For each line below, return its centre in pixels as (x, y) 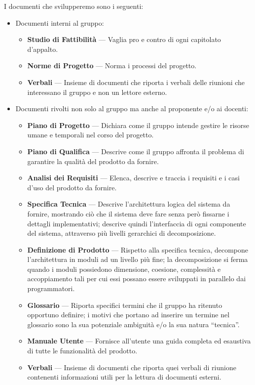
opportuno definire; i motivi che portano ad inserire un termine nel (128, 315)
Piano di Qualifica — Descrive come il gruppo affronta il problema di (136, 151)
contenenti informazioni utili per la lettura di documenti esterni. (124, 377)
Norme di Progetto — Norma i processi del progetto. (112, 65)
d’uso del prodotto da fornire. (72, 187)
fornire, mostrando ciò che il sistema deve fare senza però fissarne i (128, 213)
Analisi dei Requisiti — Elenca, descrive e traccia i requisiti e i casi (133, 178)
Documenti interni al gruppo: (60, 22)
